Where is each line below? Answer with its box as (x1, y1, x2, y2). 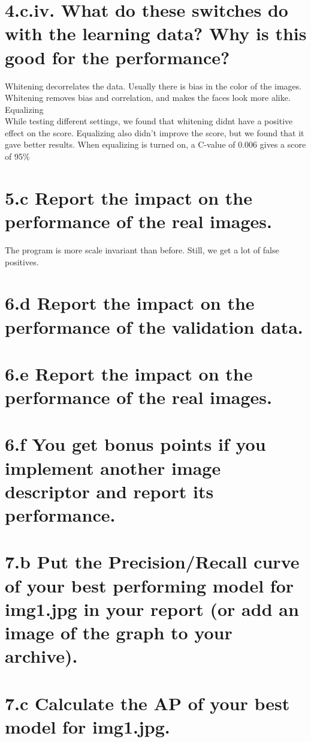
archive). (5, 644, 78, 668)
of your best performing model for (5, 573, 294, 597)
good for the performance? (5, 44, 230, 69)
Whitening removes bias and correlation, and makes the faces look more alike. (5, 91, 291, 104)
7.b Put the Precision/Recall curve (5, 549, 300, 574)
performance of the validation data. (5, 314, 303, 339)
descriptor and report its (5, 478, 214, 503)
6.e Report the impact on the (5, 361, 253, 385)
